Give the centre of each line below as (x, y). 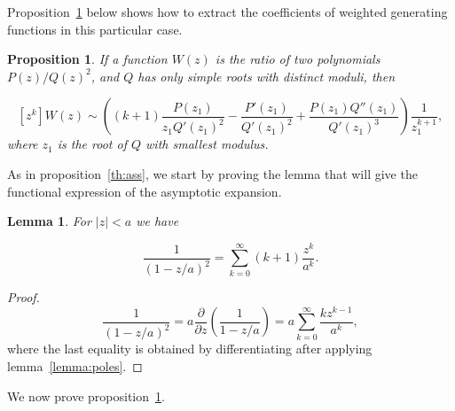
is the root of (92, 144)
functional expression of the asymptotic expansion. (145, 191)
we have (157, 221)
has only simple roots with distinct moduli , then (267, 76)
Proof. (24, 297)
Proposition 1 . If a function (87, 59)
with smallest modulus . (207, 144)
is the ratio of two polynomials (298, 59)
